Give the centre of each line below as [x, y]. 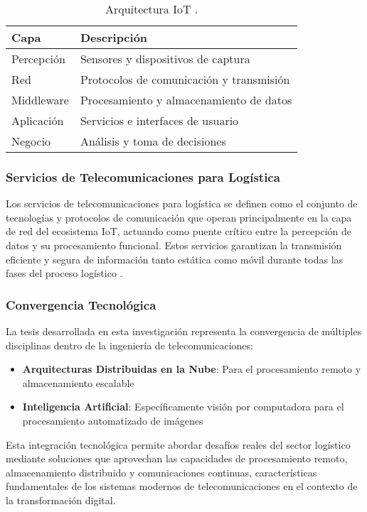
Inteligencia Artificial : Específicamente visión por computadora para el [183, 407]
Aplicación [38, 120]
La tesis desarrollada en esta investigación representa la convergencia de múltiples [184, 331]
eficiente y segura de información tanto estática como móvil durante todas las [175, 259]
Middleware [40, 100]
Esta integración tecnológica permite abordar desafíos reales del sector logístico [178, 444]
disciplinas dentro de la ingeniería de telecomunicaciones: [129, 345]
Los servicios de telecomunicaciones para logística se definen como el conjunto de [182, 203]
